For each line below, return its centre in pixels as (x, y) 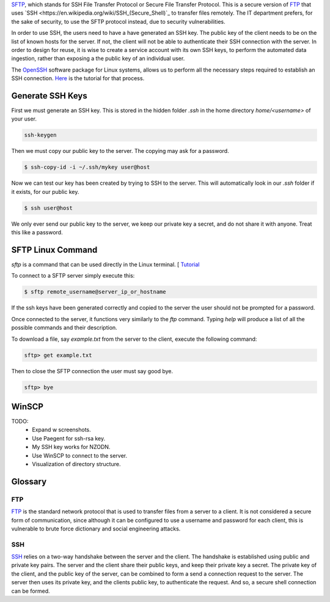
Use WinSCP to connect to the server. (80, 455)
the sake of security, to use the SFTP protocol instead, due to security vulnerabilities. (118, 21)
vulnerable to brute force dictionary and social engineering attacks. (96, 529)
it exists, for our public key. (45, 191)
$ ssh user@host (49, 208)
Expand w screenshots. (61, 430)
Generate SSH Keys (50, 96)
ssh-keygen (40, 135)
